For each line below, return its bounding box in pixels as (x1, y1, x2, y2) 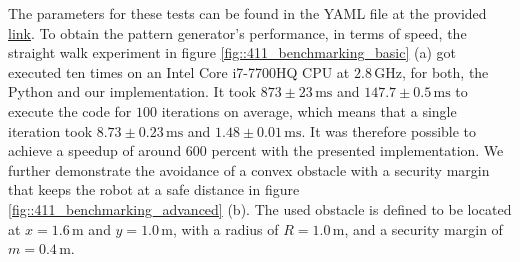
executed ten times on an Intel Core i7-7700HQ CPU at (8, 61, 350, 82)
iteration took (8, 120, 93, 141)
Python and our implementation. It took (8, 81, 256, 102)
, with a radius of (173, 218, 279, 239)
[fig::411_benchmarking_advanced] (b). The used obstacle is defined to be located (8, 198, 512, 219)
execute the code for (8, 100, 132, 121)
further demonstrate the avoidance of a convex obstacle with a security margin (8, 159, 490, 180)
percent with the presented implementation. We (211, 140, 504, 161)
